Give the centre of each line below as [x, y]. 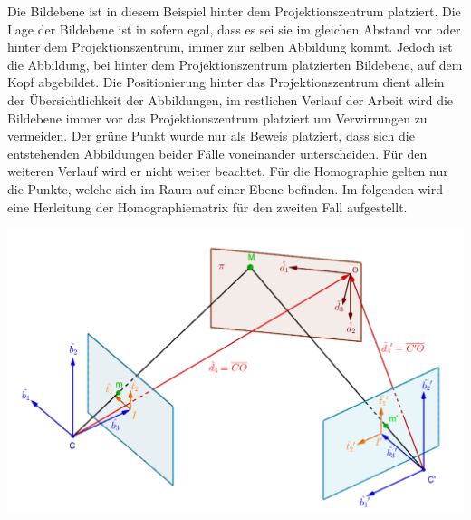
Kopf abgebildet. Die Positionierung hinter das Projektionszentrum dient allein [226, 82]
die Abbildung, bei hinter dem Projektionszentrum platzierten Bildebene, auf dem [235, 64]
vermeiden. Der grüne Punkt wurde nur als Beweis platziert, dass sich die [211, 136]
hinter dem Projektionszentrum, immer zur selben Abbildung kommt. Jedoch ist [230, 47]
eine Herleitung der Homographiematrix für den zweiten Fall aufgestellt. [207, 206]
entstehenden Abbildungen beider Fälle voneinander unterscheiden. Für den [217, 153]
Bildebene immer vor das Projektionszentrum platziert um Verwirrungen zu [217, 118]
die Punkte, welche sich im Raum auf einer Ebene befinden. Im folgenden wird [226, 188]
